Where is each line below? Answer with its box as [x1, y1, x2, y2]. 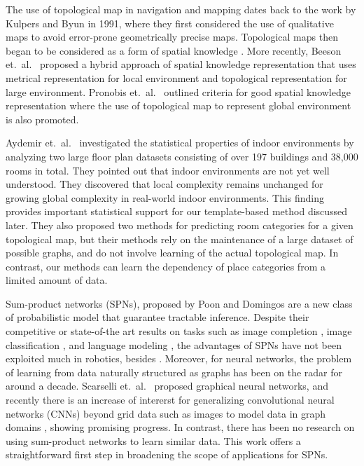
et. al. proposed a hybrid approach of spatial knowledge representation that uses [6, 57, 356, 71]
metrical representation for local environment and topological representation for [6, 70, 347, 85]
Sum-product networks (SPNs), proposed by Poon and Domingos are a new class [6, 296, 353, 310]
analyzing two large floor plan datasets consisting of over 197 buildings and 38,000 [6, 149, 358, 163]
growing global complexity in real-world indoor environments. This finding [6, 190, 325, 205]
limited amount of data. [6, 273, 108, 287]
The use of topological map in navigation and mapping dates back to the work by [6, 2, 356, 16]
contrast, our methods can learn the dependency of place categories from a [6, 259, 325, 273]
